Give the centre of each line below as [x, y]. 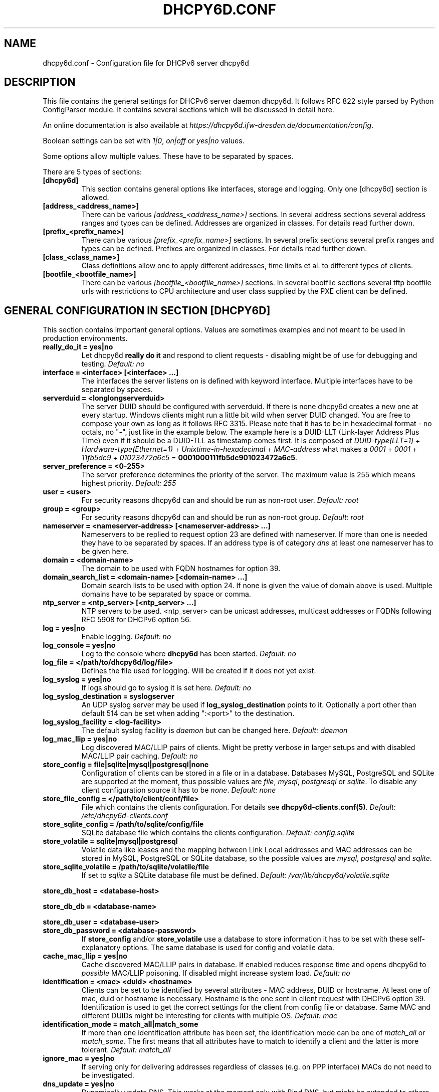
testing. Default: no [113, 364]
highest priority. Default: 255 [129, 483]
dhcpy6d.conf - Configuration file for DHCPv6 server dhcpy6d [146, 63]
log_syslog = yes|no [77, 679]
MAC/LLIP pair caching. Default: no [140, 756]
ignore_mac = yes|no [79, 1058]
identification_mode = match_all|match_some [121, 1024]
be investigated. [108, 1075]
